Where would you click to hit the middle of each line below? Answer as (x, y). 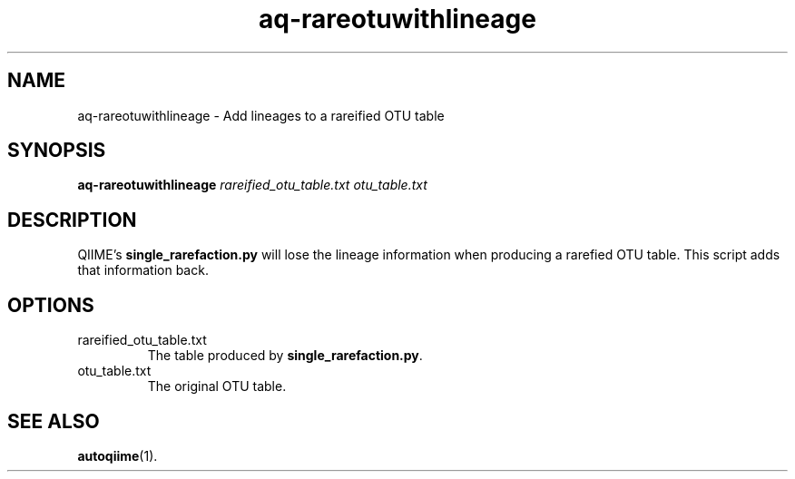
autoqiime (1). (118, 455)
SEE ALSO (54, 421)
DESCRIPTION (72, 220)
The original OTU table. (217, 386)
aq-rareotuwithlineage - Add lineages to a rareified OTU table (261, 115)
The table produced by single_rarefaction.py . (285, 356)
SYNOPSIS (57, 151)
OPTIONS (51, 305)
